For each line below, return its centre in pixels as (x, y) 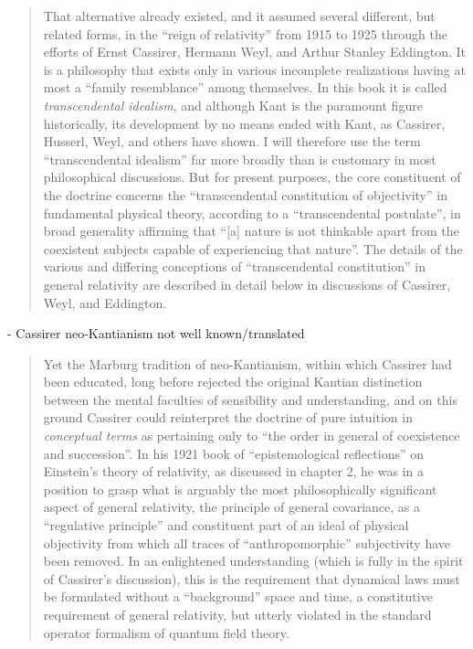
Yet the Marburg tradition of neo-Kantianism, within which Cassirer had (247, 363)
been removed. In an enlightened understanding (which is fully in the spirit (253, 561)
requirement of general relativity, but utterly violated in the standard (237, 614)
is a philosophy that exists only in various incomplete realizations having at (254, 69)
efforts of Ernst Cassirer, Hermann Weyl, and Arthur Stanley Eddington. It (255, 52)
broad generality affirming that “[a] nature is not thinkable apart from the (251, 231)
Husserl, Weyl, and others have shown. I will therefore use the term (232, 141)
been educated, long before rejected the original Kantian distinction (233, 382)
